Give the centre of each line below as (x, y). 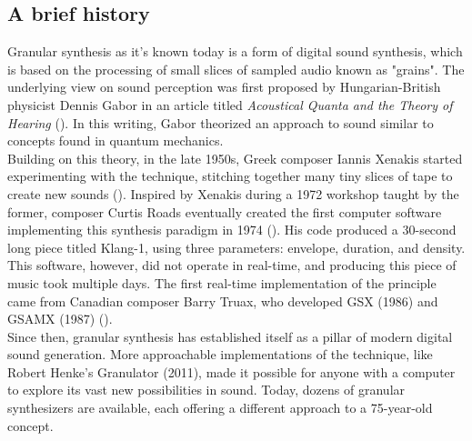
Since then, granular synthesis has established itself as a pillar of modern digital (230, 336)
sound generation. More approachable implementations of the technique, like (220, 354)
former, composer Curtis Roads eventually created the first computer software (225, 211)
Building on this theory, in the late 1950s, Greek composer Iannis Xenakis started (235, 158)
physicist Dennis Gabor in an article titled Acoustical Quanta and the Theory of (230, 104)
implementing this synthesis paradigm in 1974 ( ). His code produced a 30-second (232, 230)
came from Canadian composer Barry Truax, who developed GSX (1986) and (223, 301)
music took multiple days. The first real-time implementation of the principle (222, 282)
